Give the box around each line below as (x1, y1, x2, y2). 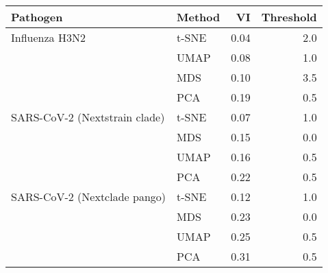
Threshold (261, 9, 317, 25)
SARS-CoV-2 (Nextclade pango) (11, 189, 166, 204)
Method (177, 9, 220, 25)
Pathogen (11, 9, 63, 25)
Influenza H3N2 (11, 29, 86, 45)
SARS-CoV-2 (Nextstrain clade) (11, 109, 165, 125)
